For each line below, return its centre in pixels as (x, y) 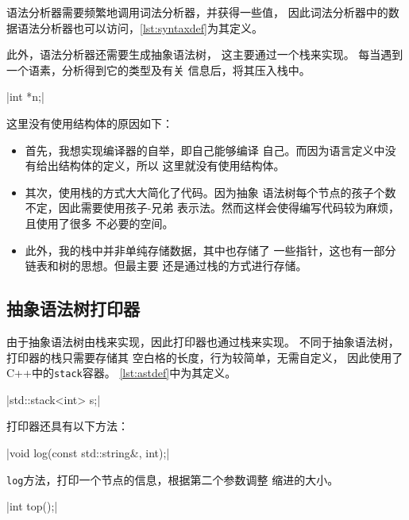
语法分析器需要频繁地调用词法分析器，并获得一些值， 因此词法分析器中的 (197, 12)
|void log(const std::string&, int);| (88, 452)
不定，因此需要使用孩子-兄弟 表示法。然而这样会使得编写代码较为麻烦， (212, 208)
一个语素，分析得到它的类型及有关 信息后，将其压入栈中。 (158, 69)
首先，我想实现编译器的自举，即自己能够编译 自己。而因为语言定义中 (205, 150)
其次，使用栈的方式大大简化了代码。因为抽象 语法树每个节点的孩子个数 (210, 192)
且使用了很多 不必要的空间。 (99, 223)
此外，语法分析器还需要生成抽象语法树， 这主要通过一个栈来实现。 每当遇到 (205, 54)
